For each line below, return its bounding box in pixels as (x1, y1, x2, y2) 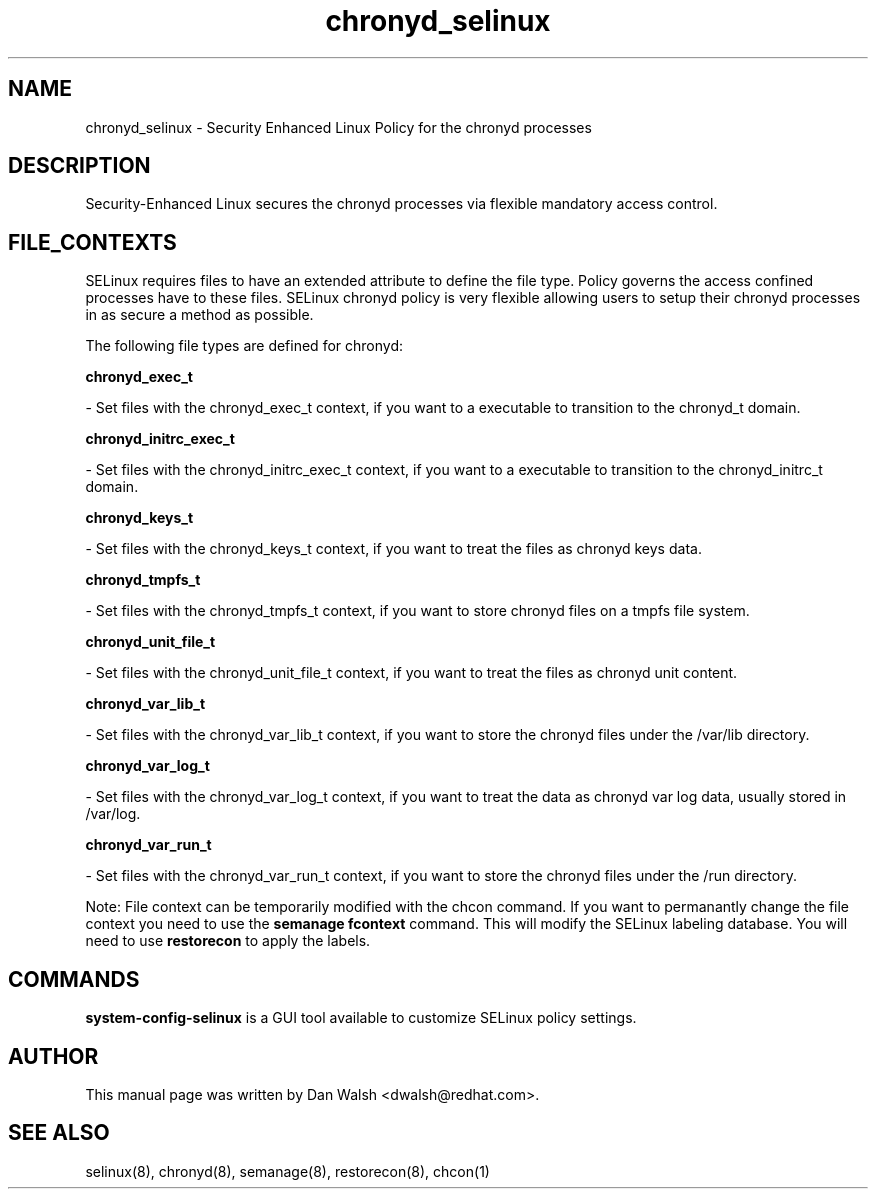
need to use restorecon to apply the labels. (85, 932, 371, 950)
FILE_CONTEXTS (8, 229, 177, 255)
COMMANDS (8, 966, 140, 992)
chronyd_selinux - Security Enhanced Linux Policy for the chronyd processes (85, 118, 592, 136)
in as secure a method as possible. (85, 306, 314, 324)
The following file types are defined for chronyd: (85, 337, 403, 355)
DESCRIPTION (8, 153, 151, 179)
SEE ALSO (8, 1120, 110, 1146)
